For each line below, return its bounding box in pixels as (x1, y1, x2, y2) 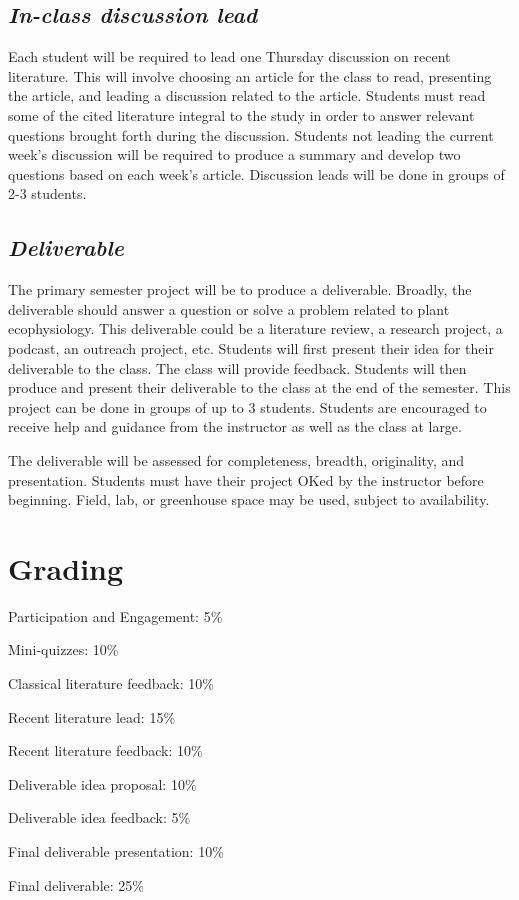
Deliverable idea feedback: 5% (8, 807, 191, 828)
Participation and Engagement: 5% (8, 605, 223, 626)
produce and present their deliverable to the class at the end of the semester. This (8, 377, 511, 398)
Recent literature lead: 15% (8, 706, 176, 727)
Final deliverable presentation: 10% (8, 840, 224, 861)
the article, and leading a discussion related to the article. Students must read (8, 85, 486, 106)
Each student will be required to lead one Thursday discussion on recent (8, 46, 451, 67)
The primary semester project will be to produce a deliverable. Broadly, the (8, 279, 472, 300)
